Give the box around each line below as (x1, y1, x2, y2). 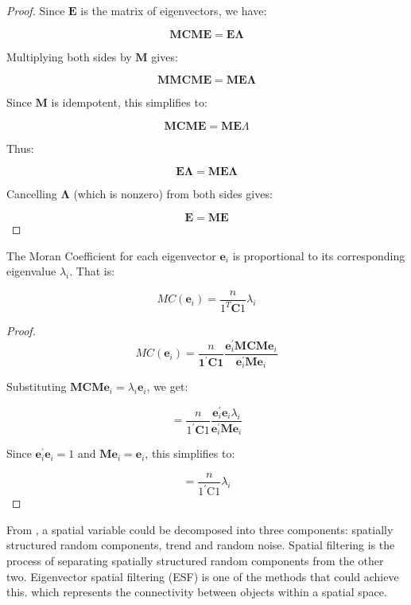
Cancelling (6, 185, 57, 202)
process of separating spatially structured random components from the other (6, 552, 384, 569)
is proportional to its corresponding (232, 247, 405, 263)
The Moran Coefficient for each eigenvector (6, 247, 216, 263)
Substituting (6, 378, 67, 395)
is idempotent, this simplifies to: (51, 94, 207, 111)
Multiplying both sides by (6, 48, 132, 64)
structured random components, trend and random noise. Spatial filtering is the (6, 537, 395, 553)
